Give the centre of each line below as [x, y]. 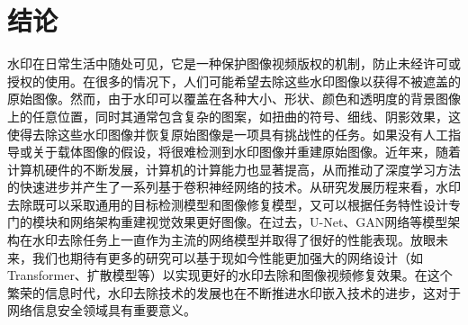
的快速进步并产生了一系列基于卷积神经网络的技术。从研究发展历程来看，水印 [234, 187]
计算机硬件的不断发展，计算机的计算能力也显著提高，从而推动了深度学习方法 [234, 169]
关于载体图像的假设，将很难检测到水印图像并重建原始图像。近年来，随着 [246, 152]
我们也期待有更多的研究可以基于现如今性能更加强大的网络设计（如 [227, 257]
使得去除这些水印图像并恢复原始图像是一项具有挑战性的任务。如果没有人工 [228, 134]
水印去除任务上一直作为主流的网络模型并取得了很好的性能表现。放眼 [234, 240]
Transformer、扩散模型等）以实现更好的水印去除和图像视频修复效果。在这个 [230, 275]
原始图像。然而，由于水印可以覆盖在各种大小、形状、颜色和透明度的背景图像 [234, 99]
